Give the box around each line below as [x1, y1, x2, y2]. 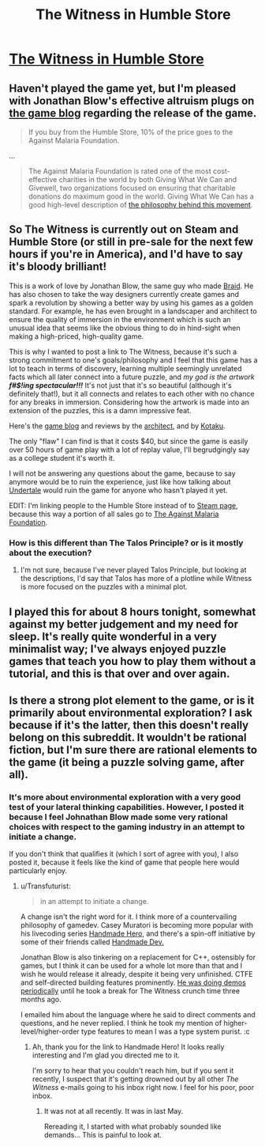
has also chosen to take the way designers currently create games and [9, 289, 240, 298]
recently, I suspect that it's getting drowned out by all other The [32, 1074, 239, 1084]
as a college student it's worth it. [9, 453, 115, 462]
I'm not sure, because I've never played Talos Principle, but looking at [20, 565, 247, 575]
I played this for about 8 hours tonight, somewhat [9, 605, 256, 618]
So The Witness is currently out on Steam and [9, 223, 239, 237]
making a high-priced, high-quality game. [9, 331, 144, 341]
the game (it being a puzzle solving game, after [9, 755, 245, 769]
